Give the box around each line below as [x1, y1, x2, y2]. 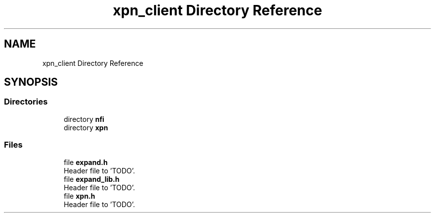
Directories [4, 97, 48, 107]
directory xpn [64, 123, 108, 132]
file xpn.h [64, 191, 95, 200]
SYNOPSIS [4, 76, 58, 89]
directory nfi [64, 114, 104, 123]
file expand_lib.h [64, 174, 120, 183]
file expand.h [64, 158, 108, 166]
